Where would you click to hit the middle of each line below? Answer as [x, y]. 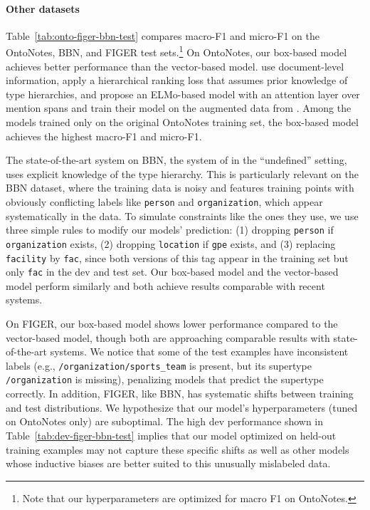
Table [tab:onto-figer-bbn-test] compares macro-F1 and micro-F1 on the [163, 35]
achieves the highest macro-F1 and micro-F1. [104, 136]
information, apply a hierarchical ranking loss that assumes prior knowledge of [177, 80]
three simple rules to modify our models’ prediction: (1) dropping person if [170, 230]
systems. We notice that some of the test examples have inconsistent [199, 352]
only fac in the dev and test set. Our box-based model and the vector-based [172, 272]
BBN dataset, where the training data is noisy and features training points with [180, 188]
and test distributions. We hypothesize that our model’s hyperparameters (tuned [182, 407]
